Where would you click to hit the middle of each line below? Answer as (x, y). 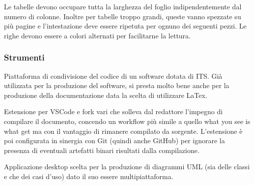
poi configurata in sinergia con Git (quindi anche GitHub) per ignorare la (114, 140)
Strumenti (24, 57)
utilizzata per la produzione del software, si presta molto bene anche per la (117, 85)
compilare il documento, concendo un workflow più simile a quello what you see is (127, 121)
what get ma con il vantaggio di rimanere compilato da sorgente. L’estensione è (123, 131)
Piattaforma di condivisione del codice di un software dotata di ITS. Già (113, 76)
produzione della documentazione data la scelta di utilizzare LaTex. (106, 95)
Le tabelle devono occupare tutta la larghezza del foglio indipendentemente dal (123, 6)
